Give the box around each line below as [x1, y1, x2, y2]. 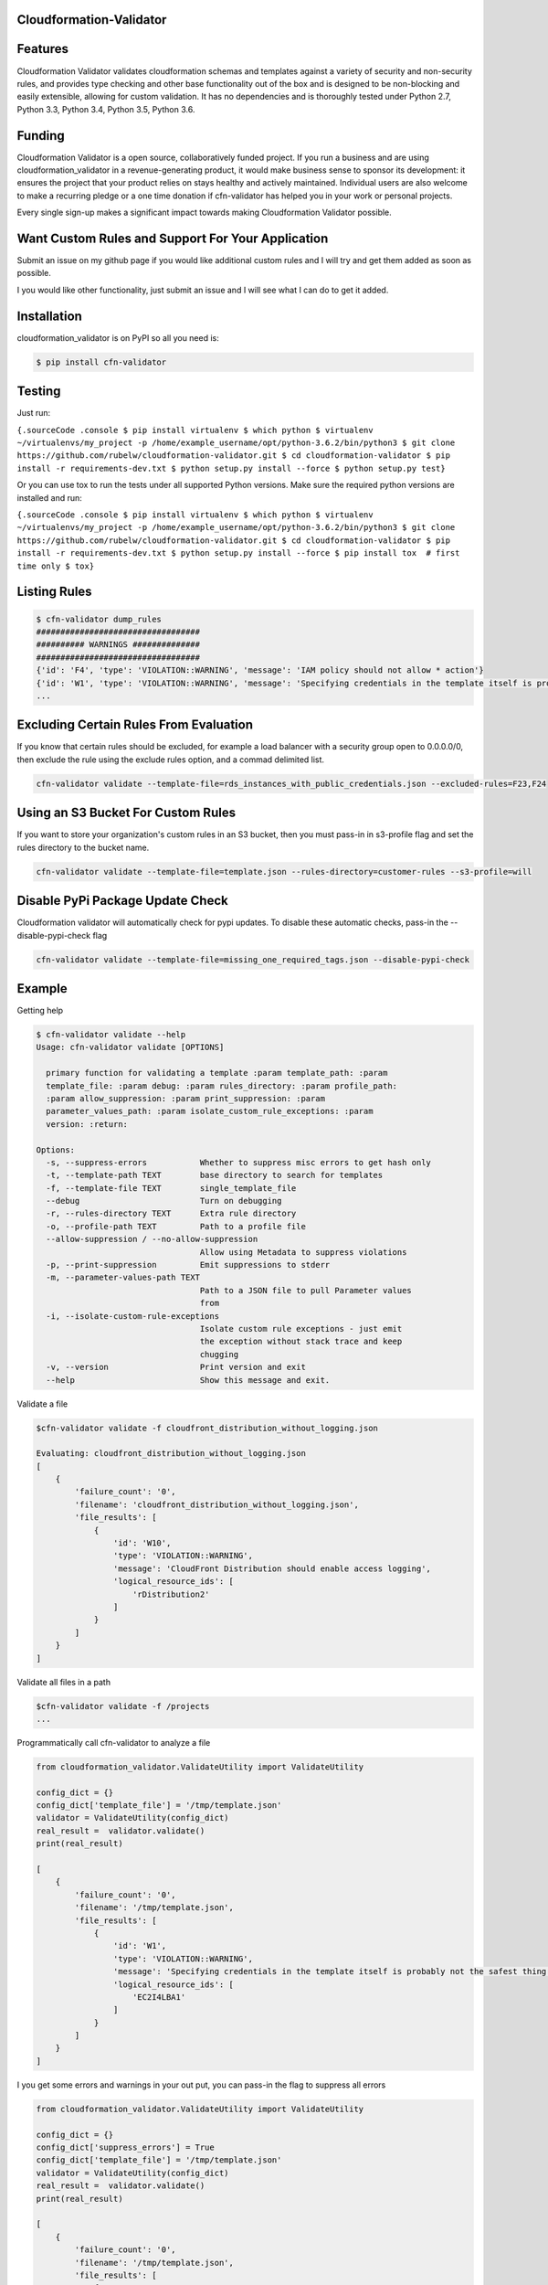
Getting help [16, 1005, 64, 1016]
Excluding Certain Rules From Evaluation [16, 717, 254, 733]
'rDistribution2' [132, 1589, 210, 1599]
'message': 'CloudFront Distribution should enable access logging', [112, 1563, 431, 1574]
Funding [16, 128, 66, 143]
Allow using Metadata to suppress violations [199, 1247, 407, 1257]
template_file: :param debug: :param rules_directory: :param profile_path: [46, 1080, 397, 1091]
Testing [16, 384, 61, 399]
